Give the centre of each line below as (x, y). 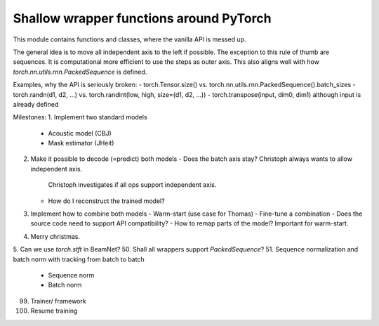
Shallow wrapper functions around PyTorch (142, 18)
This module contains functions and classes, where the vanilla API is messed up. (129, 39)
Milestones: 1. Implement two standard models (80, 117)
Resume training (54, 311)
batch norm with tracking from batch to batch (79, 259)
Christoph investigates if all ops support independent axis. (132, 185)
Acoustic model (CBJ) (80, 133)
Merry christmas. (55, 236)
